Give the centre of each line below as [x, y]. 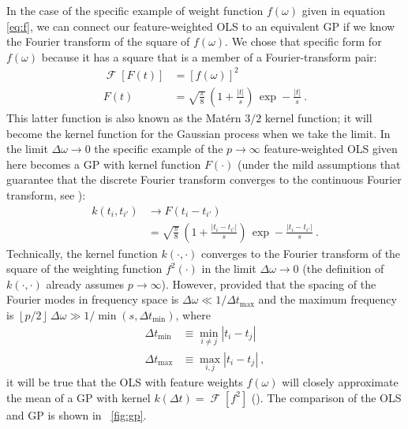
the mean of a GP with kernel [79, 397]
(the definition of [343, 269]
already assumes [85, 284]
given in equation [344, 10]
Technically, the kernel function [82, 253]
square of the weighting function [84, 269]
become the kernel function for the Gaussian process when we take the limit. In [198, 133]
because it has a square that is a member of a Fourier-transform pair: [209, 56]
